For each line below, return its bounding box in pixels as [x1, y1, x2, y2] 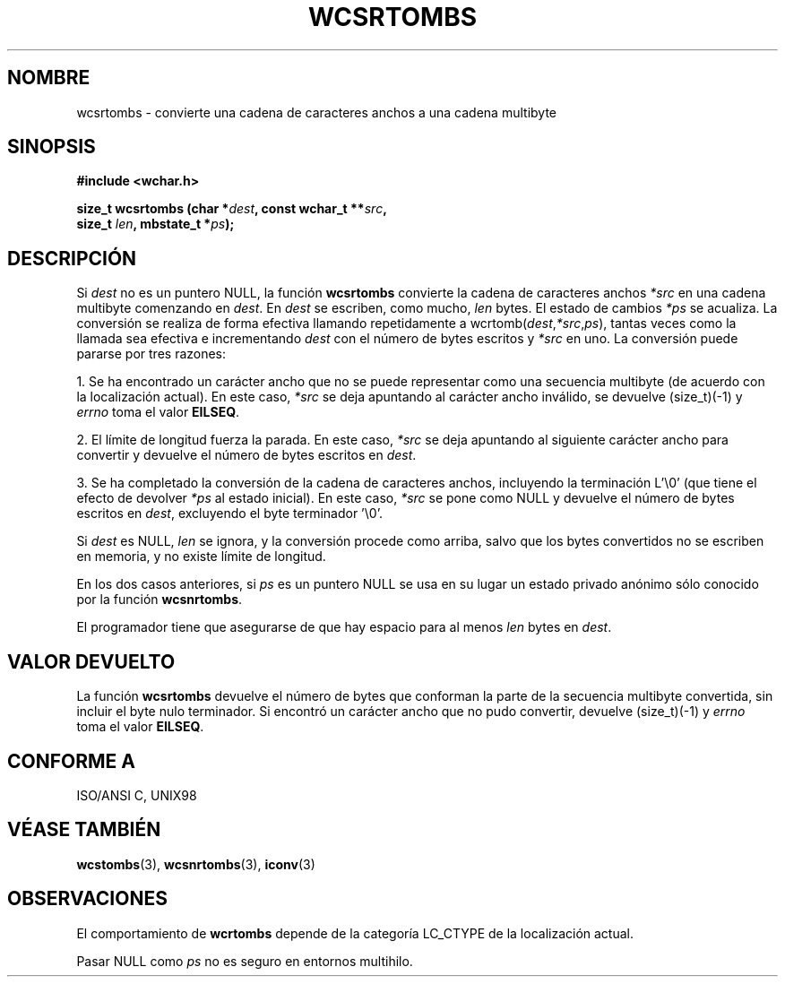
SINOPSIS [7, 135, 96, 159]
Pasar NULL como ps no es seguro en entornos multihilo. [76, 953, 413, 969]
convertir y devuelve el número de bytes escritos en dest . [76, 447, 417, 463]
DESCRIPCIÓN [7, 246, 137, 270]
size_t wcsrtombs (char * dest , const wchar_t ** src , [76, 201, 387, 217]
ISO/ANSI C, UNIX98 [76, 787, 197, 803]
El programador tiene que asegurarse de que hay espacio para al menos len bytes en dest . [76, 619, 612, 635]
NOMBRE [7, 66, 91, 90]
